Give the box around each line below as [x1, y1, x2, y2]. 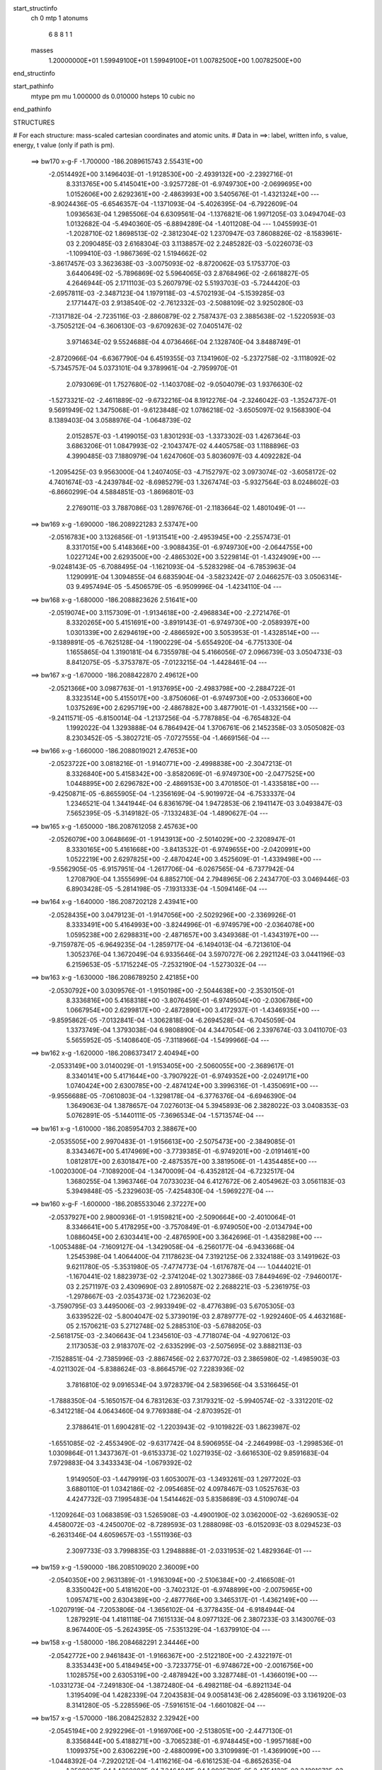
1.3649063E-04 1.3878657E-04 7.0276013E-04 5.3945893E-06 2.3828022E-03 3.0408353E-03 [66, 1101, 349, 1109]
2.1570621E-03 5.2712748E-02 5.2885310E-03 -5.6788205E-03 [75, 1322, 262, 1330]
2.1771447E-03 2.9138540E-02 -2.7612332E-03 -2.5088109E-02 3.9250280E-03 [66, 299, 303, 307]
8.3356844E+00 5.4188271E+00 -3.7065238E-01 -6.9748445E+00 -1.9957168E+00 [66, 1737, 312, 1745]
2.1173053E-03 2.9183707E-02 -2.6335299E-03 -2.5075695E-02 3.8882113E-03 [66, 1342, 302, 1350]
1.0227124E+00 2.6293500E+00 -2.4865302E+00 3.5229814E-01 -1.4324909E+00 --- [66, 552, 321, 561]
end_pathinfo [13, 105, 52, 113]
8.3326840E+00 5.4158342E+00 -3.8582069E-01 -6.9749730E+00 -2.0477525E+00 [66, 769, 315, 778]
